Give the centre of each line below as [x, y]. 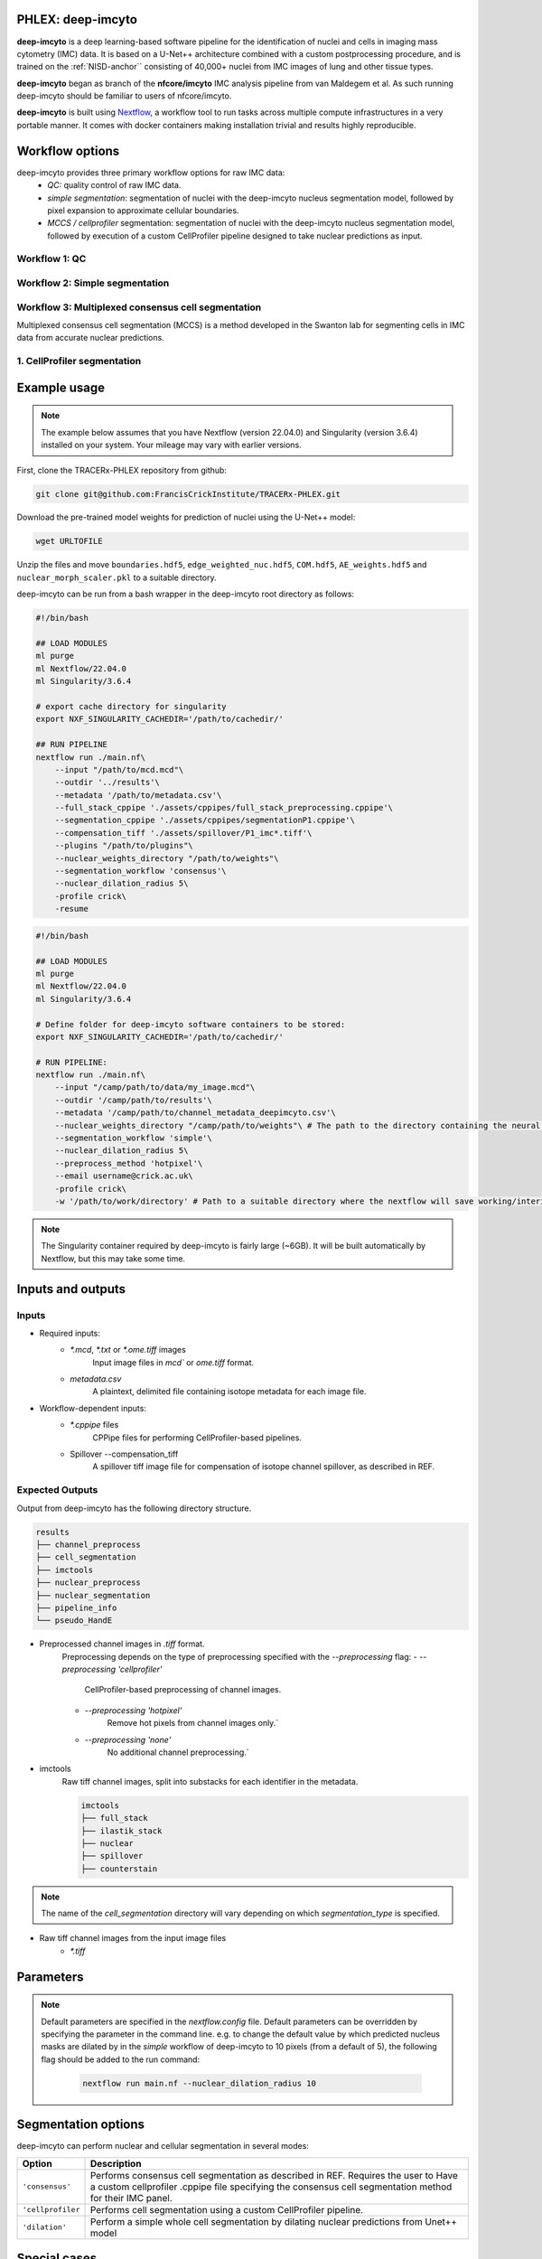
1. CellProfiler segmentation [79, 361]
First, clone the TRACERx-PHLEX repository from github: [122, 470]
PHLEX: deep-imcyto [77, 19]
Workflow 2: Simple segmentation [93, 283]
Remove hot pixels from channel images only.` [193, 1723]
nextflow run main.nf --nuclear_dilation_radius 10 [199, 2083]
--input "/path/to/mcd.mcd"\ [119, 769]
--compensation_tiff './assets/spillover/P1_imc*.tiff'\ [183, 833]
